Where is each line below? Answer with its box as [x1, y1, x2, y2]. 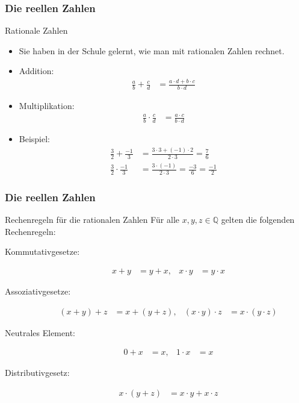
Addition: [19, 64, 54, 77]
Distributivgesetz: [5, 366, 70, 379]
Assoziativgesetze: [5, 285, 71, 298]
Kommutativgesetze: [5, 245, 80, 258]
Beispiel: [19, 133, 51, 145]
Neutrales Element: [5, 326, 75, 339]
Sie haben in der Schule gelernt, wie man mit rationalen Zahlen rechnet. [19, 44, 285, 57]
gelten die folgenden [221, 213, 295, 226]
